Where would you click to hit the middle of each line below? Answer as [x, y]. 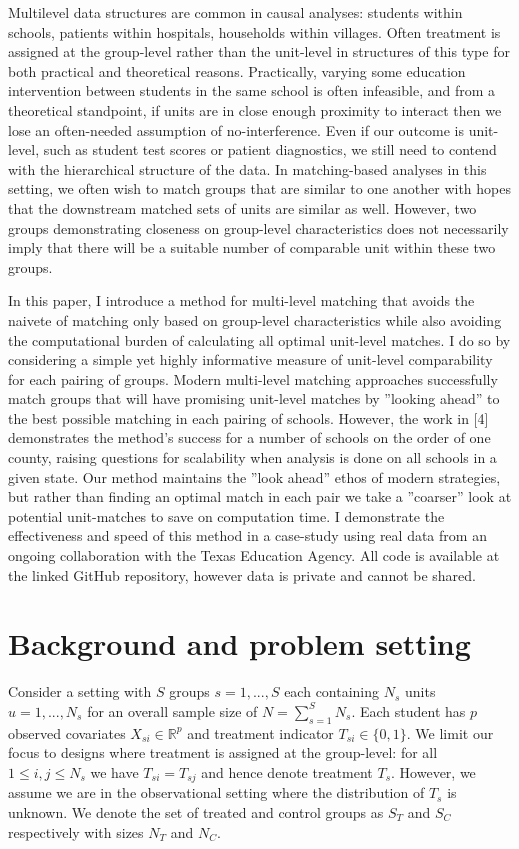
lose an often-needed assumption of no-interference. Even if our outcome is [236, 129]
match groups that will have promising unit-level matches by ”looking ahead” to [254, 398]
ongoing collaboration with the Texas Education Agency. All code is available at [254, 555]
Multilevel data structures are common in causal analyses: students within [235, 12]
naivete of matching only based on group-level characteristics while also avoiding [255, 319]
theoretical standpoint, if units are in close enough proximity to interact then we [255, 109]
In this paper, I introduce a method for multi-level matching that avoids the [241, 300]
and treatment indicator [260, 732]
